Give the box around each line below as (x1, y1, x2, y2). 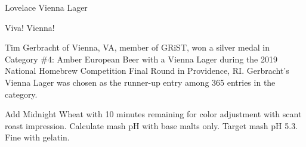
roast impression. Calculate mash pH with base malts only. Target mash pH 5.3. (5, 119, 298, 132)
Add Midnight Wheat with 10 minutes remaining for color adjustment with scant (5, 108, 302, 120)
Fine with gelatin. (5, 131, 70, 143)
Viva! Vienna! (5, 21, 55, 33)
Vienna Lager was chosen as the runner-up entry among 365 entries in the (5, 76, 276, 88)
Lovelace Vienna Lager (5, 1, 88, 13)
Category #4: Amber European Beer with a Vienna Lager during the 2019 (5, 52, 277, 65)
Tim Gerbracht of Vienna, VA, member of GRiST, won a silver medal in (5, 41, 270, 54)
